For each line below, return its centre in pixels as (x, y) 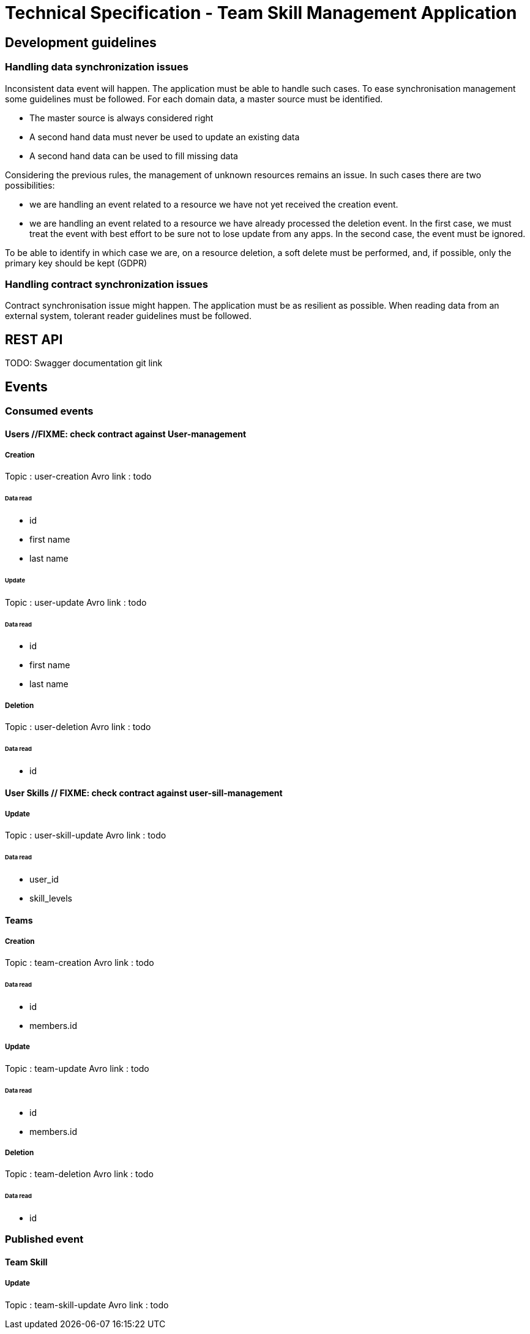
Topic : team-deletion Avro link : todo (79, 1174)
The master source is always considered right (121, 118)
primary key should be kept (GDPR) (76, 263)
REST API (34, 339)
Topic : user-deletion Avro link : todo (78, 727)
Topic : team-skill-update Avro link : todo (87, 1305)
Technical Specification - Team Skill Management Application (261, 13)
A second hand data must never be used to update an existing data (165, 137)
